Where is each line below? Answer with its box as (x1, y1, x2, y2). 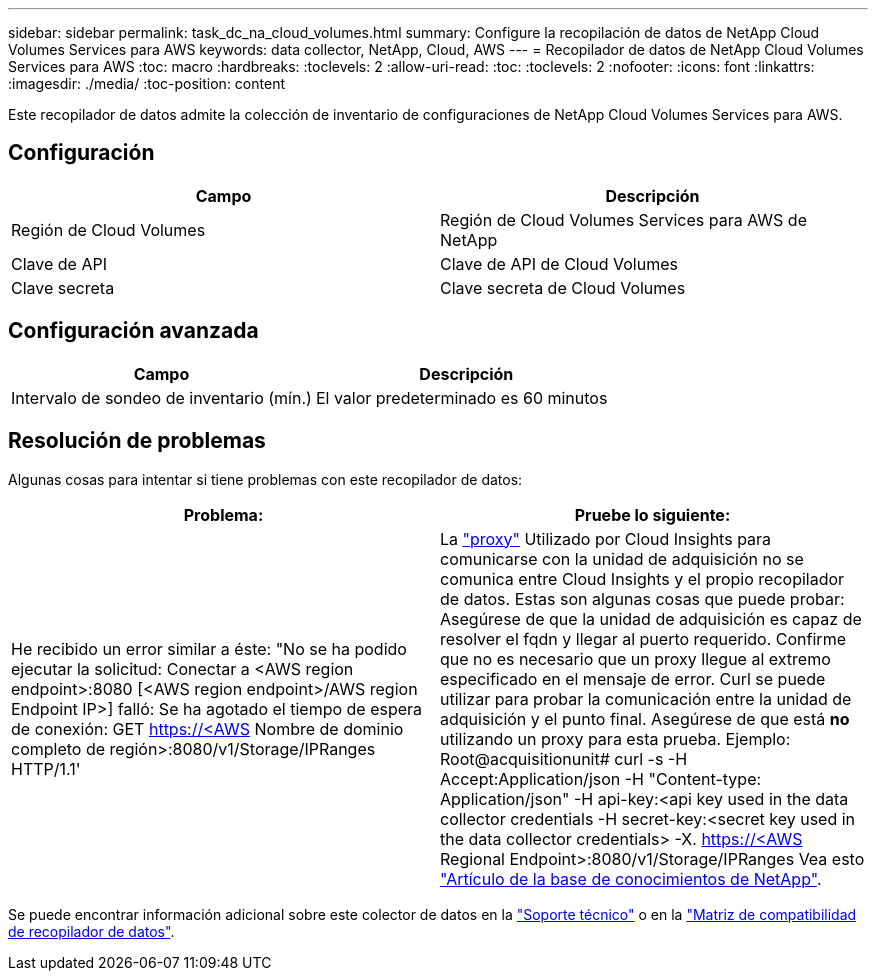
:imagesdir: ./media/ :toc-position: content (8, 75, 285, 92)
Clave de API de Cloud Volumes (440, 253, 678, 274)
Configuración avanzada (8, 318, 259, 344)
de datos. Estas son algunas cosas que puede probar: (440, 588, 845, 609)
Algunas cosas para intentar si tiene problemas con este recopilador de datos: (8, 470, 523, 488)
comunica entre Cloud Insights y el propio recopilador (440, 568, 845, 589)
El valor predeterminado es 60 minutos (315, 387, 608, 408)
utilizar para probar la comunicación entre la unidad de (440, 688, 852, 709)
